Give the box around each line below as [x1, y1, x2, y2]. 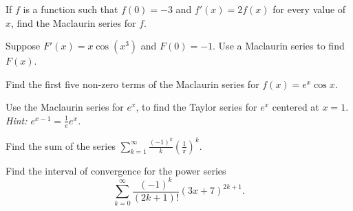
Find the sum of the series [6, 138, 116, 153]
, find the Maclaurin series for [11, 15, 136, 30]
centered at [272, 100, 319, 114]
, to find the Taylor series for [136, 100, 257, 114]
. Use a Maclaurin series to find [213, 38, 345, 53]
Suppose [6, 38, 41, 53]
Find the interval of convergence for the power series [6, 163, 226, 177]
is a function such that [23, 2, 118, 16]
